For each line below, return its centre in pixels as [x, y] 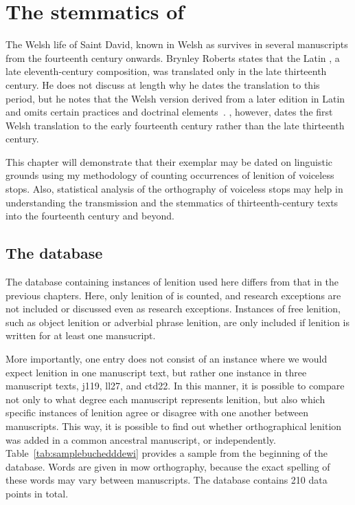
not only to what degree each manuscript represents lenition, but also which [165, 399]
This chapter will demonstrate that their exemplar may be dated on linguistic [169, 161]
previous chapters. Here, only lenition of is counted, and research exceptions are [173, 295]
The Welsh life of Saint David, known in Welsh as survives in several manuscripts [177, 44]
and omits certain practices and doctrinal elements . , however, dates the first [169, 112]
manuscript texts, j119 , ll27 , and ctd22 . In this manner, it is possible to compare [175, 386]
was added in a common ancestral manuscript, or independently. [141, 439]
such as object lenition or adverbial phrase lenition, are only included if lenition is [178, 322]
